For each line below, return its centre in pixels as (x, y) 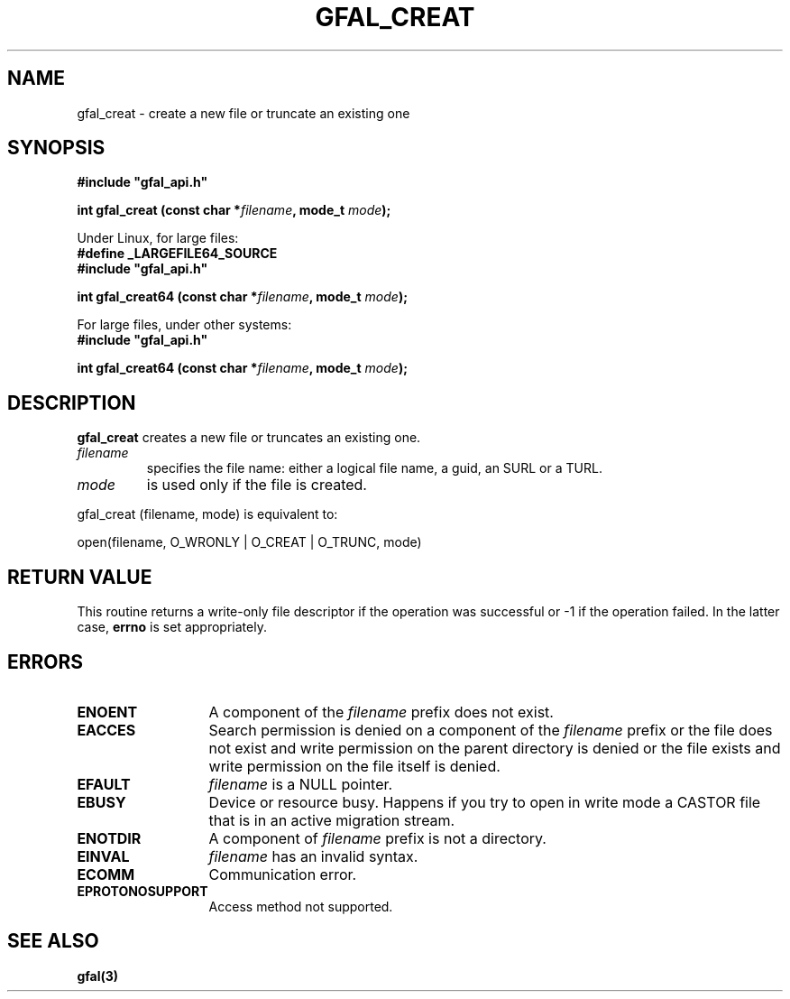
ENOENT (107, 712)
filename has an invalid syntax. (313, 856)
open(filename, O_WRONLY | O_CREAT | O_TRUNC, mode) (249, 542)
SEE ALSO (53, 941)
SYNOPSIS (56, 148)
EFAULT (104, 784)
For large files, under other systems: (184, 325)
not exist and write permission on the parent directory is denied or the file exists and (495, 748)
